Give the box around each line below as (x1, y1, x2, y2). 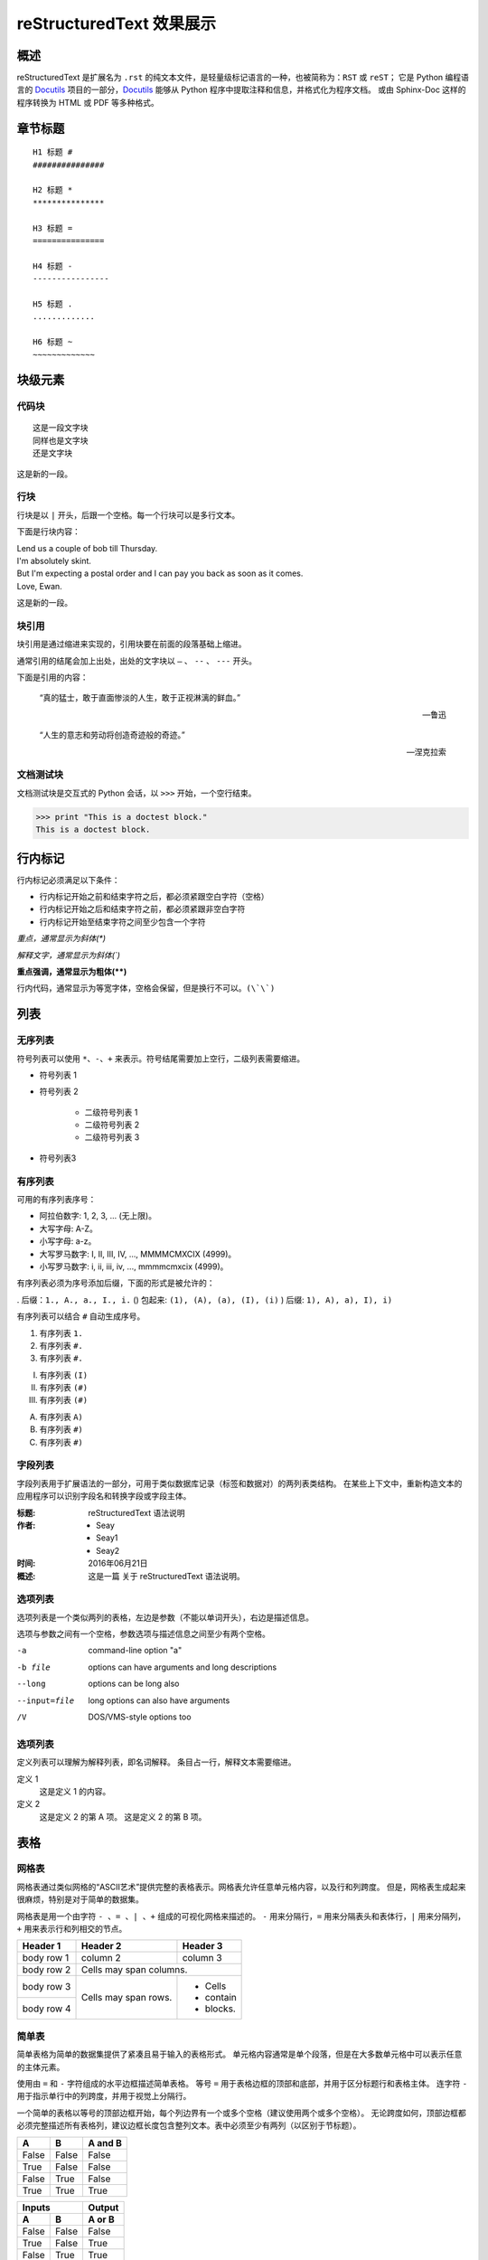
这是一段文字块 (33, 423, 89, 433)
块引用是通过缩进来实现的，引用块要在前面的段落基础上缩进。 (16, 638, 247, 650)
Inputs (22, 2201, 51, 2214)
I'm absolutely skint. (16, 555, 92, 566)
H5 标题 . (33, 298, 73, 309)
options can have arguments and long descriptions (88, 1662, 277, 1672)
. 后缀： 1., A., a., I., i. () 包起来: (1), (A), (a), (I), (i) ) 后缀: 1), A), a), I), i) (16, 1294, 393, 1305)
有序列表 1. (39, 1327, 83, 1338)
